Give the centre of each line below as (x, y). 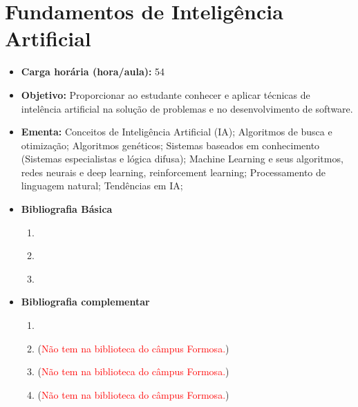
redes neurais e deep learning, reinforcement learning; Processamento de (173, 172)
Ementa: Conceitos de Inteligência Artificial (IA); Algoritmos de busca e (177, 132)
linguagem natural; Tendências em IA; (102, 186)
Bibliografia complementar (85, 302)
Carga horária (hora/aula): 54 (93, 72)
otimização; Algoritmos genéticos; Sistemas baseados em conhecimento (170, 145)
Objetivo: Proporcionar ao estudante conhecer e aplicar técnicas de (166, 94)
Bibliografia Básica (67, 209)
